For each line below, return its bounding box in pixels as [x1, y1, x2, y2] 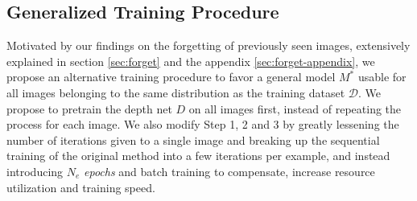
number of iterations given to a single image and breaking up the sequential [6, 131, 380, 148]
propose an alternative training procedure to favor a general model [6, 68, 336, 85]
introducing [6, 162, 64, 179]
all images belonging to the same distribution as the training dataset [6, 84, 345, 100]
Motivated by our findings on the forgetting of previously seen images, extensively [6, 37, 411, 54]
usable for [357, 68, 407, 85]
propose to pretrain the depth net [6, 100, 172, 117]
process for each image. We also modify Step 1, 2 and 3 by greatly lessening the [6, 116, 399, 133]
